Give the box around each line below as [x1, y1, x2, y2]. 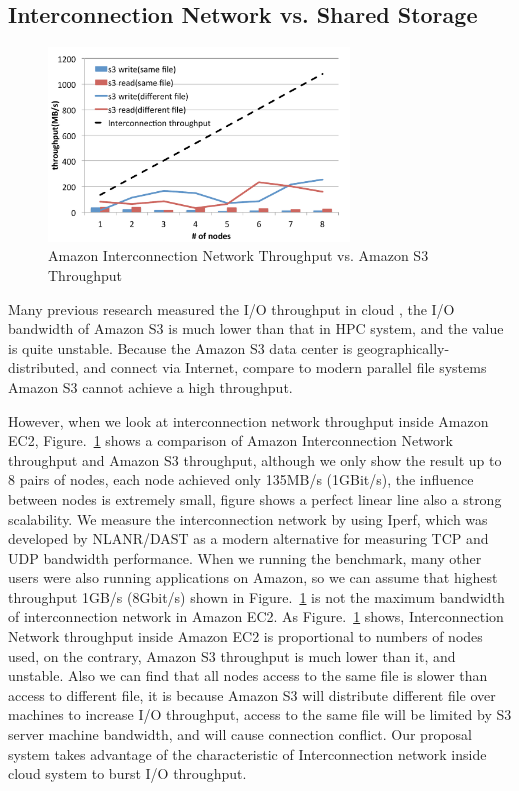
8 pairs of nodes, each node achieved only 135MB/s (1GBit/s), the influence [8, 469, 474, 490]
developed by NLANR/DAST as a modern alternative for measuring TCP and [8, 528, 489, 549]
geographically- [356, 337, 450, 358]
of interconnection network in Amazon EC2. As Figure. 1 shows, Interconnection [8, 606, 504, 627]
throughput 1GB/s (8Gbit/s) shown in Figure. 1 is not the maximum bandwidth [8, 586, 505, 607]
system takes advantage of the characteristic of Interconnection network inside [8, 743, 487, 764]
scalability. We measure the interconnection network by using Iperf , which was [8, 508, 488, 529]
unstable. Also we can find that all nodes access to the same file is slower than [8, 665, 488, 686]
